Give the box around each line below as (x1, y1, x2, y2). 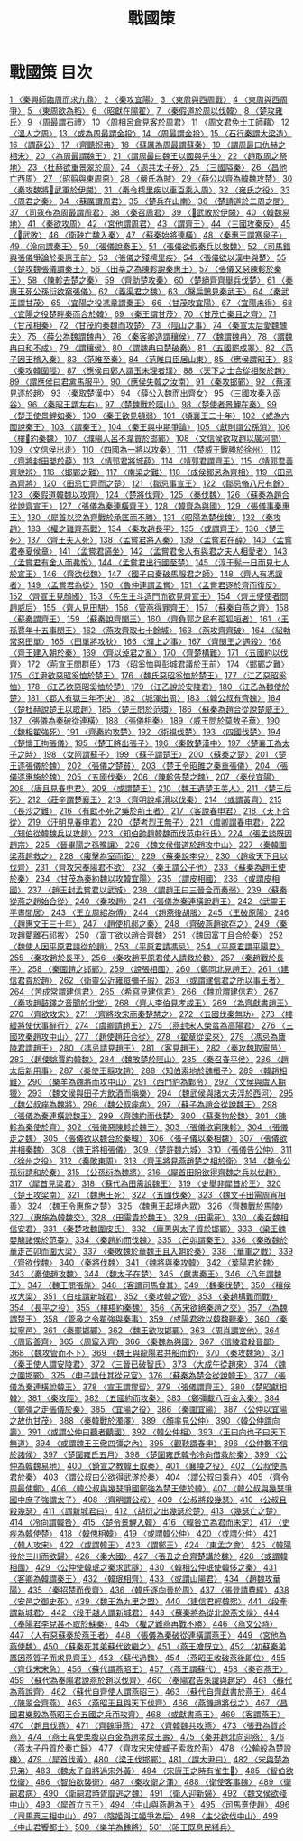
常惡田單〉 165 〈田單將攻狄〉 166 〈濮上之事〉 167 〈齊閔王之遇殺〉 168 (9, 636, 282, 647)
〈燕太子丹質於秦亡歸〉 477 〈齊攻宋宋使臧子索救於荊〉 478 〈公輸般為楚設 (9, 1743, 292, 1753)
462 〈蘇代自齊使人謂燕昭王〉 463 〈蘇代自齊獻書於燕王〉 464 (50, 1686, 287, 1696)
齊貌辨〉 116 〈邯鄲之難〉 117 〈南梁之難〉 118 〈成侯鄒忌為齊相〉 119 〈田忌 (9, 466, 294, 477)
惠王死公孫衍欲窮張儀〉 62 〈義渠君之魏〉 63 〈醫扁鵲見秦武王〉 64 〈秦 (9, 285, 281, 296)
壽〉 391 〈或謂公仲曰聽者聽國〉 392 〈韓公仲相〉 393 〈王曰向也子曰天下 (9, 1426, 287, 1437)
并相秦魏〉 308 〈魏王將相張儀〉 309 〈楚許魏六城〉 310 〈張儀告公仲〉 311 (9, 1144, 293, 1154)
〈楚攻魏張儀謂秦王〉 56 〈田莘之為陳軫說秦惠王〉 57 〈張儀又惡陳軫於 (9, 263, 274, 274)
